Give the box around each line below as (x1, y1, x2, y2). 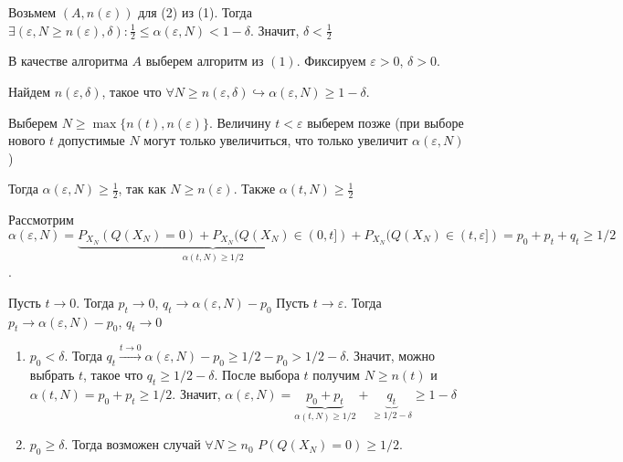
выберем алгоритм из (145, 51, 264, 70)
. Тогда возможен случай (64, 435, 201, 454)
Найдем (8, 82, 51, 101)
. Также (233, 179, 276, 198)
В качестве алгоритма (8, 51, 128, 70)
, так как (118, 179, 166, 198)
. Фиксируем (296, 51, 366, 70)
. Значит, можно (345, 346, 436, 365)
